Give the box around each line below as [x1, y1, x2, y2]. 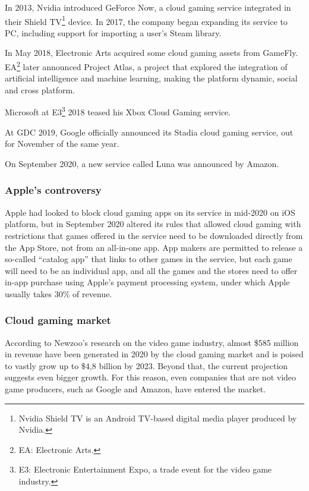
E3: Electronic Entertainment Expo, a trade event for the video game [18, 463, 272, 476]
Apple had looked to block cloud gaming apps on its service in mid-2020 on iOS [5, 206, 295, 218]
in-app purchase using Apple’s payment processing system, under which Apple [5, 276, 290, 288]
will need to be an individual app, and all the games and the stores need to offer [5, 264, 298, 276]
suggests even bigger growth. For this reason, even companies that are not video [5, 371, 297, 383]
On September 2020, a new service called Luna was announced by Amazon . [5, 157, 279, 169]
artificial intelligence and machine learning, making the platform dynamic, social [5, 72, 298, 84]
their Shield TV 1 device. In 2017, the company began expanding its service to [5, 13, 288, 27]
